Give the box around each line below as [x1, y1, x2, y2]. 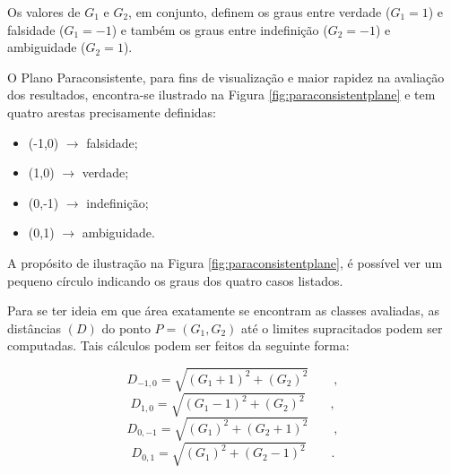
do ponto [101, 318, 151, 337]
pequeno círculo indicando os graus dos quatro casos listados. [7, 271, 343, 289]
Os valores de [7, 3, 81, 21]
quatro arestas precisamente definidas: [7, 102, 216, 121]
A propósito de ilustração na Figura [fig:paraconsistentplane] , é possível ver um [7, 253, 443, 271]
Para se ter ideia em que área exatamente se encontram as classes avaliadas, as [7, 301, 439, 320]
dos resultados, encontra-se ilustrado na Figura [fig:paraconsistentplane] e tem [7, 85, 436, 104]
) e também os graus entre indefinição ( [111, 20, 328, 39]
